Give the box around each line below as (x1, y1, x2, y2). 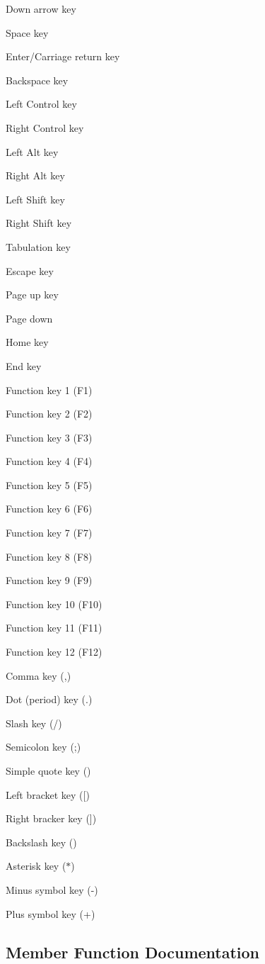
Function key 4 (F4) (6, 454, 93, 469)
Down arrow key (6, 1, 76, 16)
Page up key (6, 287, 59, 302)
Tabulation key (6, 239, 71, 254)
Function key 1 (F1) (6, 382, 93, 397)
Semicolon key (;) (6, 739, 81, 754)
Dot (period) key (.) (6, 692, 93, 707)
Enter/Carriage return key (6, 49, 120, 64)
